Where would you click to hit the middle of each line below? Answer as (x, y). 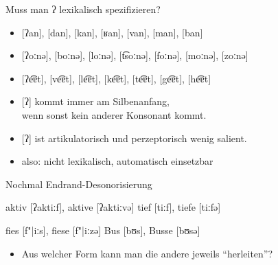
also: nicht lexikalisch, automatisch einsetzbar (117, 161)
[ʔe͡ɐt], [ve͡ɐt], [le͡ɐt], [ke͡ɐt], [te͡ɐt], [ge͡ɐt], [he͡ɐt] (116, 78)
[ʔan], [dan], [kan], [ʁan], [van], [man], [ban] (112, 32)
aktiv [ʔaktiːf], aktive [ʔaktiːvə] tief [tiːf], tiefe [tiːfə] (113, 207)
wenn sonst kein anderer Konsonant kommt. (114, 114)
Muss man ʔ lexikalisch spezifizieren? (83, 9)
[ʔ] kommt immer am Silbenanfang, (95, 101)
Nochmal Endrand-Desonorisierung (79, 184)
